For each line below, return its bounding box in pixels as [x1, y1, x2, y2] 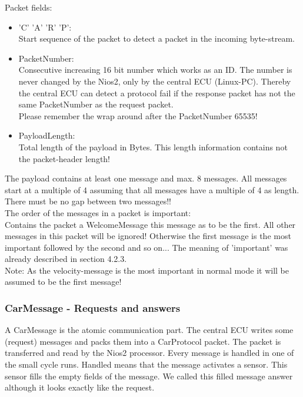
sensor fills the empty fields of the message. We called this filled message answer [5, 369, 293, 382]
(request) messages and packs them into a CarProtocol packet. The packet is [5, 335, 281, 347]
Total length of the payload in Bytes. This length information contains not [18, 140, 288, 153]
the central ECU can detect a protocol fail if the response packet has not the [18, 86, 295, 99]
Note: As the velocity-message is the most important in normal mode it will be [5, 264, 289, 276]
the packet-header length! [18, 152, 111, 164]
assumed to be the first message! [5, 275, 122, 288]
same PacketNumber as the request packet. [18, 98, 174, 110]
